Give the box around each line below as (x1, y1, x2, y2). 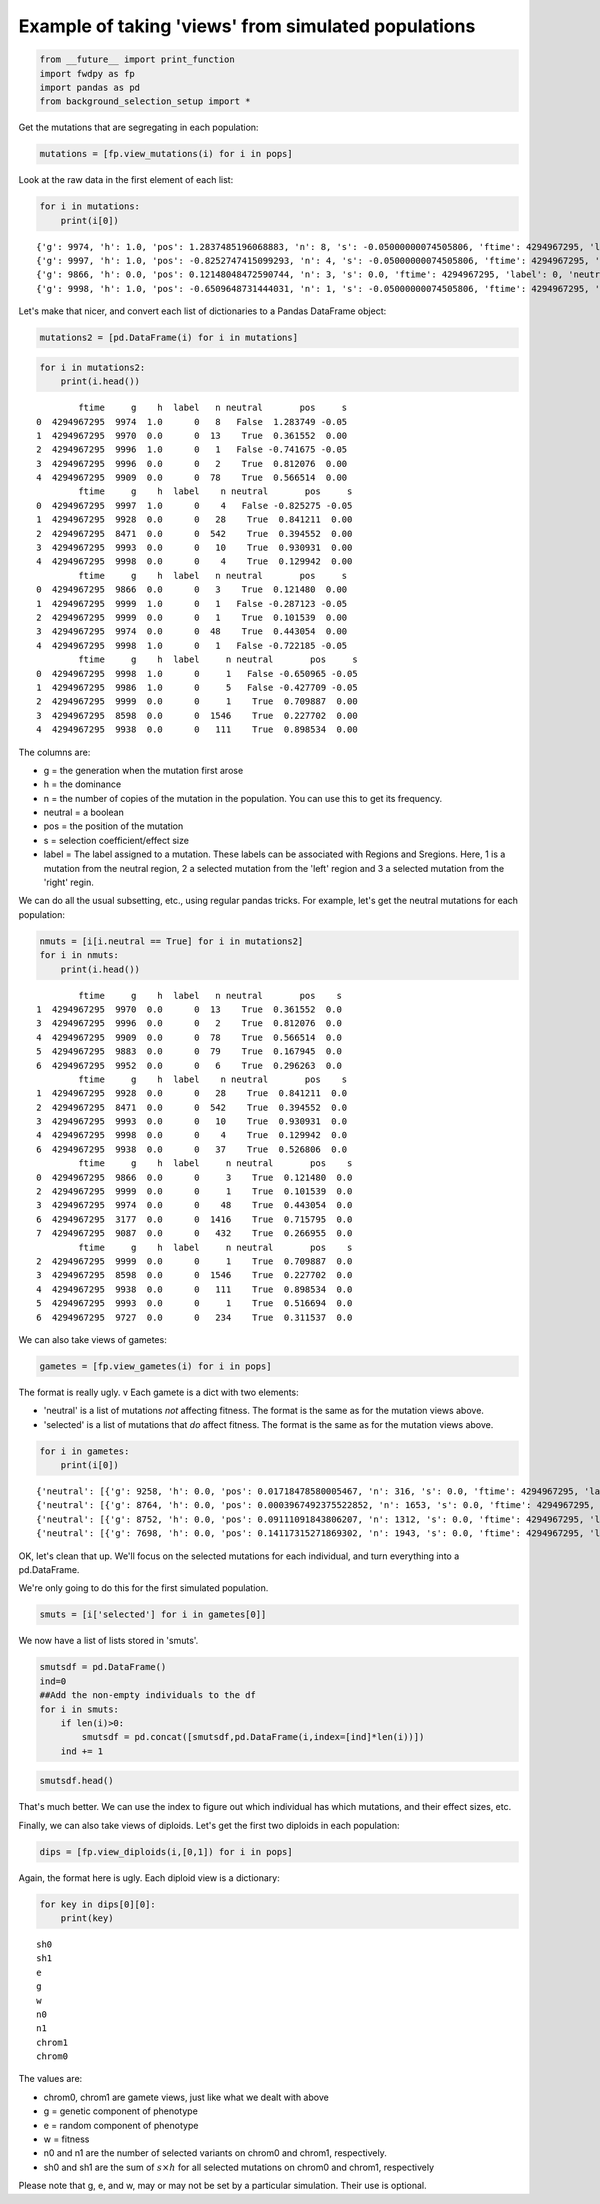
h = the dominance (43, 778, 122, 790)
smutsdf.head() (39, 1775, 114, 1787)
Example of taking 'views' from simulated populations (18, 15, 476, 37)
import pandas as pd (39, 81, 140, 93)
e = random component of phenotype (43, 2119, 199, 2131)
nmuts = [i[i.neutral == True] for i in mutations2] (39, 935, 304, 947)
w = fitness (43, 2133, 90, 2145)
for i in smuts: (39, 1703, 120, 1715)
